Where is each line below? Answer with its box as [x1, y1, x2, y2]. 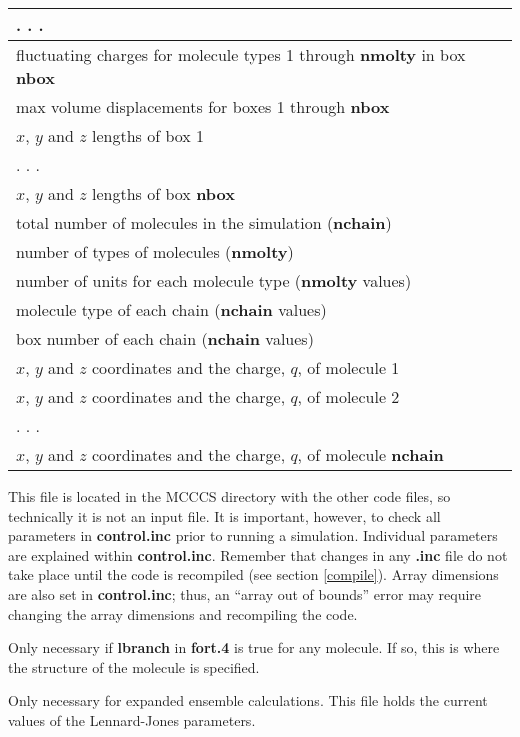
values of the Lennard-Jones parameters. [8, 709, 256, 730]
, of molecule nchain [297, 443, 444, 466]
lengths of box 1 [92, 124, 205, 147]
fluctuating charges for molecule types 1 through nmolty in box [16, 43, 466, 66]
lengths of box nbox [92, 182, 235, 205]
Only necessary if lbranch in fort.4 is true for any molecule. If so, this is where [8, 637, 500, 658]
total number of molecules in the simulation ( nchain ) [16, 211, 392, 234]
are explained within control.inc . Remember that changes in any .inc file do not [8, 544, 508, 565]
